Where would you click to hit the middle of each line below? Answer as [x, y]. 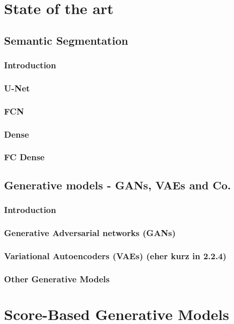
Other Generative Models [57, 279]
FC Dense [24, 157]
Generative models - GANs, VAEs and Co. [118, 185]
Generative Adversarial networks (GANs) [90, 232]
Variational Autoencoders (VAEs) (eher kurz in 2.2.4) [115, 255]
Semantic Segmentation [66, 40]
